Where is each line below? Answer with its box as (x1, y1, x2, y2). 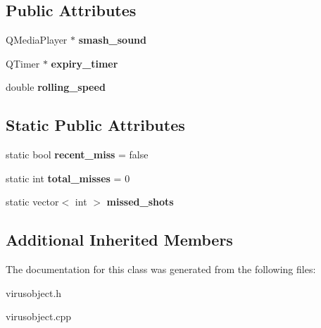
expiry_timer (51, 56, 118, 70)
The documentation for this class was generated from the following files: (6, 262, 316, 277)
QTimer (6, 56, 40, 70)
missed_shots (106, 194, 174, 209)
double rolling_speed (6, 80, 106, 94)
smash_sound (78, 32, 147, 47)
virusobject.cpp (6, 309, 72, 324)
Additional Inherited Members (6, 229, 233, 251)
